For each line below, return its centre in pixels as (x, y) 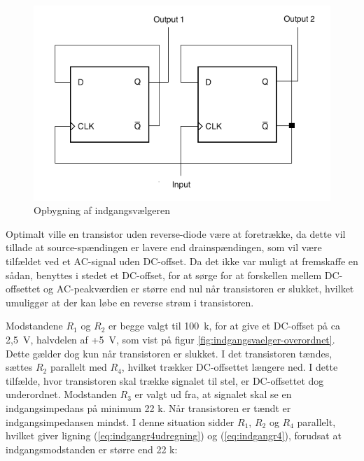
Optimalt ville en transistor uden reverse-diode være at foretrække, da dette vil (176, 233)
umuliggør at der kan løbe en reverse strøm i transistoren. (130, 302)
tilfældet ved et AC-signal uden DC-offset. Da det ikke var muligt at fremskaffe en (182, 261)
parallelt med (78, 367)
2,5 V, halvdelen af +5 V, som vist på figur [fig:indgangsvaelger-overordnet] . (170, 340)
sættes (19, 367)
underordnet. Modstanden (61, 394)
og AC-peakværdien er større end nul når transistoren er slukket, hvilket (199, 289)
